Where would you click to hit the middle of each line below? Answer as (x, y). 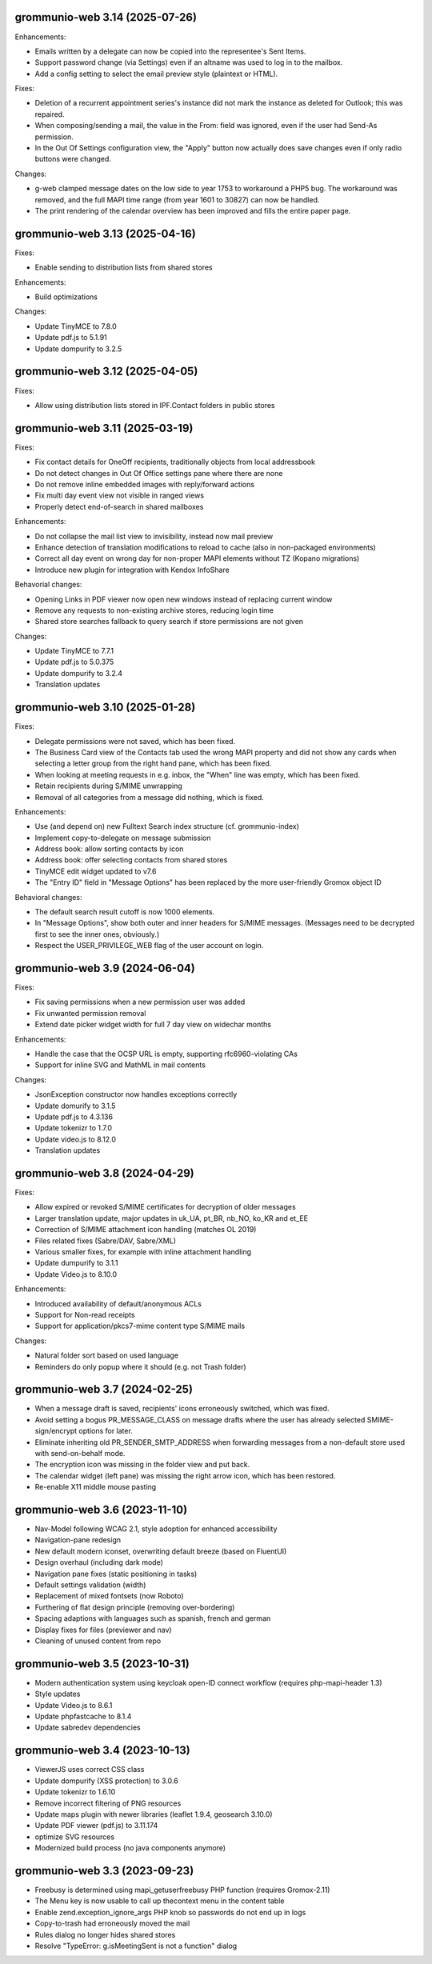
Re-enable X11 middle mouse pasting (96, 1487)
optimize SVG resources (75, 1837)
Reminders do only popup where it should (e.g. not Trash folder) (141, 1366)
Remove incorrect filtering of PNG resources (108, 1803)
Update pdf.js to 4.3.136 (74, 1117)
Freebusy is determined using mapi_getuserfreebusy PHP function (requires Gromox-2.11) (182, 1890)
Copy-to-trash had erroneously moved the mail (112, 1923)
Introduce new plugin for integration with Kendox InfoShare (132, 570)
